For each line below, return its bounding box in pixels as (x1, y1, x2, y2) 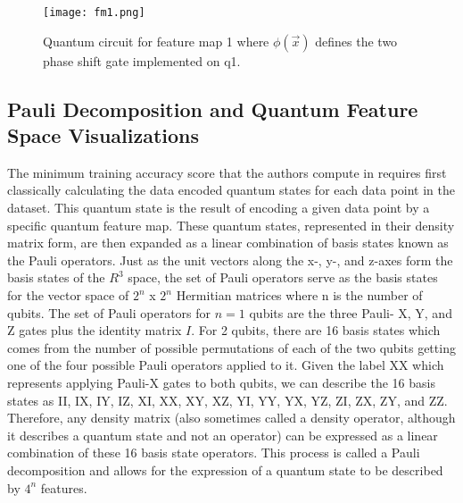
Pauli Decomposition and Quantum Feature (7, 95, 418, 122)
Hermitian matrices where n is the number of (176, 286, 423, 304)
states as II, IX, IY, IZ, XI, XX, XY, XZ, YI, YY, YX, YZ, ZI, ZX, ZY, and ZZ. (7, 390, 448, 409)
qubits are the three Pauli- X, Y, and (249, 303, 452, 322)
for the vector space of (7, 286, 129, 304)
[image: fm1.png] (43, 6, 145, 19)
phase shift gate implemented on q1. (43, 51, 241, 70)
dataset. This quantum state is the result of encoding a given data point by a (7, 198, 430, 217)
